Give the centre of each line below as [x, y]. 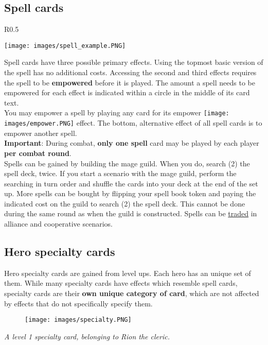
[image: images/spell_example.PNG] [65, 46]
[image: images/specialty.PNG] [78, 320]
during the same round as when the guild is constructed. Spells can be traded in [131, 213]
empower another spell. [41, 133]
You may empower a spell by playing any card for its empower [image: [117, 113]
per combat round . [38, 153]
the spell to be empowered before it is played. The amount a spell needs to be [130, 82]
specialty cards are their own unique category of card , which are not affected [132, 293]
